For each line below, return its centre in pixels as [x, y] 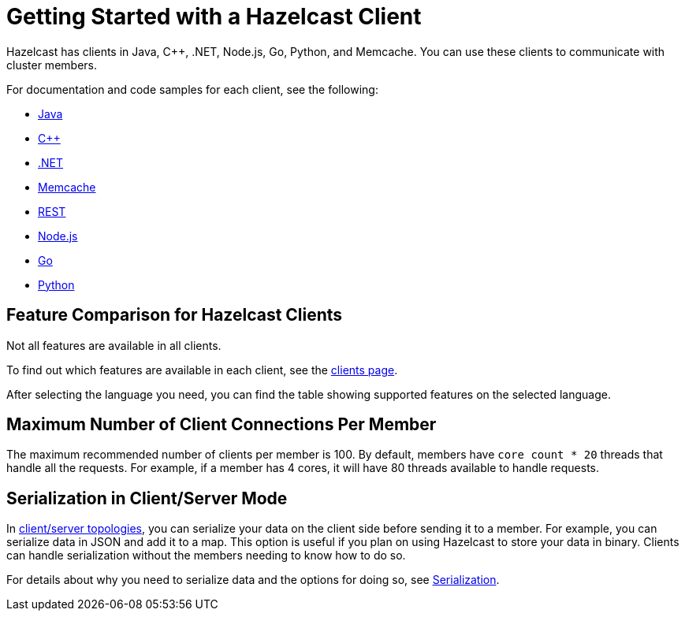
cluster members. [52, 65]
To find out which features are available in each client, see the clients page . [202, 370]
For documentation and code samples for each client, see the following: [192, 89]
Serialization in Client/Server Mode [147, 498]
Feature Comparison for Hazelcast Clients [175, 315]
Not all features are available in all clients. [114, 345]
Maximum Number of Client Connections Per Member [222, 425]
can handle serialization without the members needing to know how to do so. [206, 556]
